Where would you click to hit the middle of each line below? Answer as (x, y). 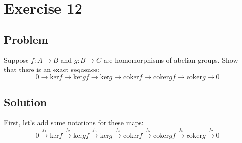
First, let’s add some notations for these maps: (74, 122)
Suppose (16, 60)
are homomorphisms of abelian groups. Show (171, 60)
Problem (26, 39)
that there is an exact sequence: (52, 69)
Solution (26, 102)
